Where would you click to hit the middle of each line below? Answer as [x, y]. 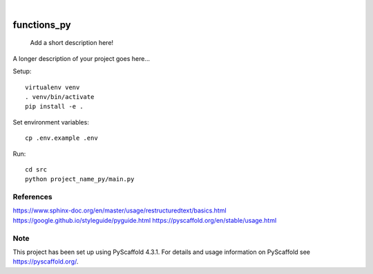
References [32, 197]
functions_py [42, 25]
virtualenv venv [52, 87]
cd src [36, 169]
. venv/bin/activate [60, 97]
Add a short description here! [72, 43]
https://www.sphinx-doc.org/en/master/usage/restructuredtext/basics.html [120, 210]
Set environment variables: [51, 122]
